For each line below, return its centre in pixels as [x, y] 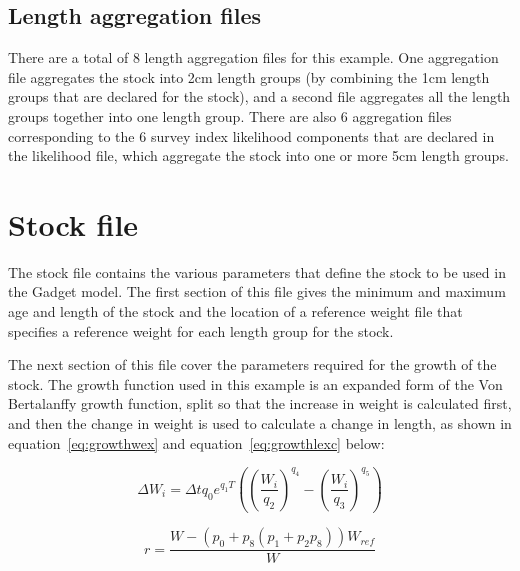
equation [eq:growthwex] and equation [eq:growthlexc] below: [196, 442]
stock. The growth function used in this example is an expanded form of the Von [255, 383]
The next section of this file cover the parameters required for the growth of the [252, 364]
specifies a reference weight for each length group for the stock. [201, 330]
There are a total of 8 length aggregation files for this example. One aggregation [253, 57]
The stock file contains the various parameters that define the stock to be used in [257, 271]
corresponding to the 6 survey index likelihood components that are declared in [251, 135]
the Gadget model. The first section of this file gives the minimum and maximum [257, 291]
